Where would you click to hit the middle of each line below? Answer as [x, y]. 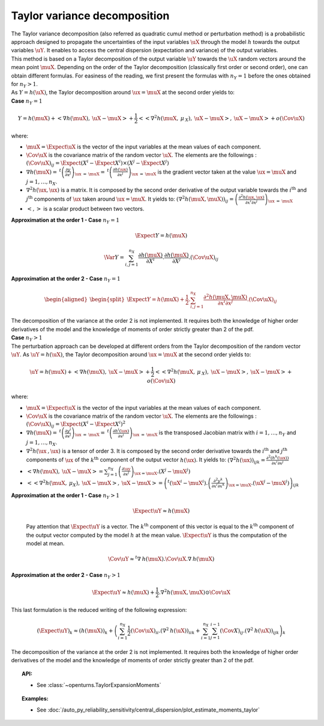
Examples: [35, 699]
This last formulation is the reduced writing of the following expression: [99, 609]
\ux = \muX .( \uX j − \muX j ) [259, 483]
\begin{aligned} [66, 300]
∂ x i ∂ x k [218, 486]
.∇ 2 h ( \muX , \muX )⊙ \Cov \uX [195, 592]
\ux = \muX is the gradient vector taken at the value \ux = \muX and [214, 172]
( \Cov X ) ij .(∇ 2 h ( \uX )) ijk [249, 631]
